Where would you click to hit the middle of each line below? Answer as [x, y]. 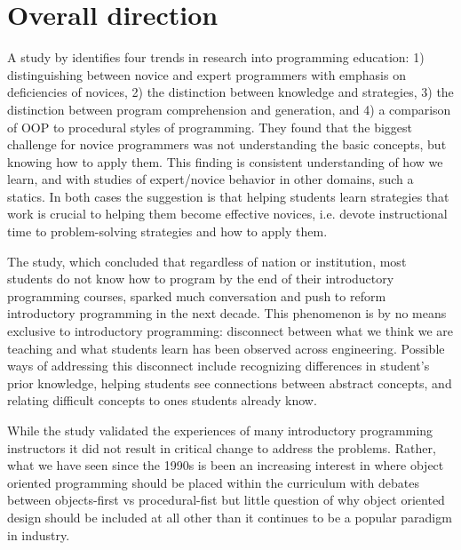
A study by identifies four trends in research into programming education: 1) [216, 57]
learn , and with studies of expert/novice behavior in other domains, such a [211, 179]
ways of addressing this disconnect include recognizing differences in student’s [219, 366]
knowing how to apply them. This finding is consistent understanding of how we [225, 161]
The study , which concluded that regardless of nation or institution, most [207, 261]
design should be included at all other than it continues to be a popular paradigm [230, 517]
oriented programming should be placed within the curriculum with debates [213, 482]
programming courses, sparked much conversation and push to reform [197, 295]
